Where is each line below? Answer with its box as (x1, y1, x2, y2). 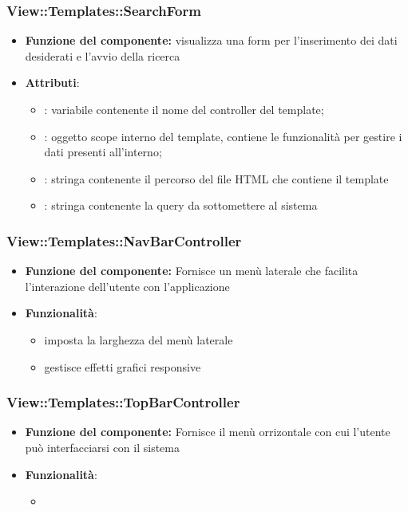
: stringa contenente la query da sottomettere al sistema (44, 197, 318, 214)
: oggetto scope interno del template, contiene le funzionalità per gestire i (44, 128, 402, 144)
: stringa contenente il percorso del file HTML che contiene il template (44, 170, 389, 187)
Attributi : (25, 74, 80, 91)
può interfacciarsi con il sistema (25, 438, 180, 455)
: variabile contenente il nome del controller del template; (44, 101, 324, 117)
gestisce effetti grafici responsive (44, 358, 201, 375)
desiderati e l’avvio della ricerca (25, 47, 180, 64)
